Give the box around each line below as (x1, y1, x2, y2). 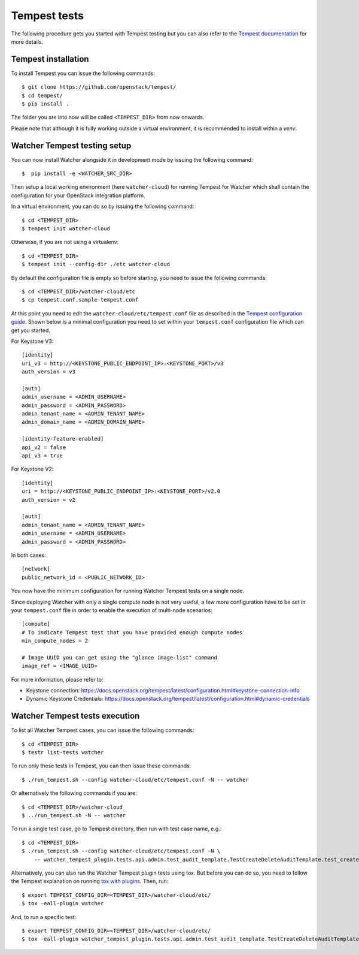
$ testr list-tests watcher (22, 749, 104, 756)
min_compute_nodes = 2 (22, 637, 89, 644)
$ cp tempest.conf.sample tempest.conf (22, 297, 139, 303)
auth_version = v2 (22, 496, 76, 503)
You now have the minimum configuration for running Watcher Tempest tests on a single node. (11, 588, 245, 595)
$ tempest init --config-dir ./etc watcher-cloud (22, 261, 171, 268)
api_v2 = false (22, 444, 66, 451)
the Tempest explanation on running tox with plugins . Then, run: (11, 878, 169, 885)
